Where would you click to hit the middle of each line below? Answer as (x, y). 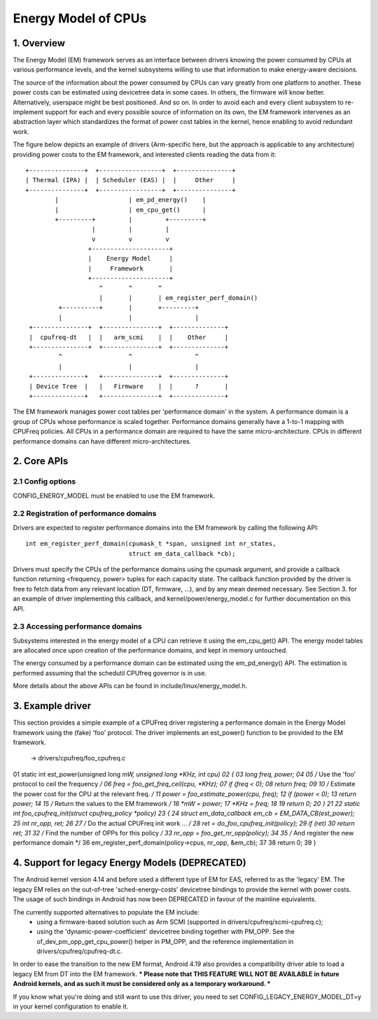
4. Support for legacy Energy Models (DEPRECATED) (129, 863)
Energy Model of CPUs (80, 18)
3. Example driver (52, 706)
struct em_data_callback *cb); (182, 553)
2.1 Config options (44, 481)
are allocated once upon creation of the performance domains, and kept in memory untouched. (150, 650)
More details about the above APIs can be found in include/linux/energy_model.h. (130, 686)
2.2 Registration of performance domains (85, 514)
